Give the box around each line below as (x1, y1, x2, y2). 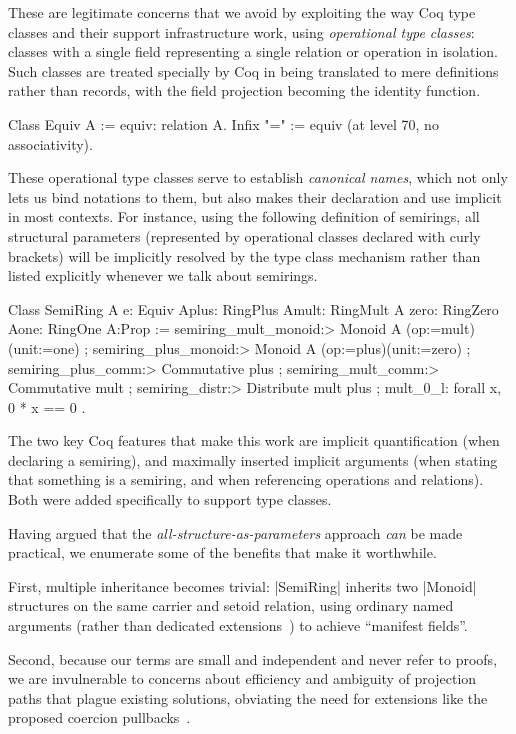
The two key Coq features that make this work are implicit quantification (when (8, 430, 500, 451)
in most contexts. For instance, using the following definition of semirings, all (8, 206, 480, 227)
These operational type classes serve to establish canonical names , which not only (8, 167, 508, 188)
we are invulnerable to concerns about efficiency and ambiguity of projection (8, 668, 477, 689)
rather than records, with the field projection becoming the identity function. (8, 80, 481, 101)
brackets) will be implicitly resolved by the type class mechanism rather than (8, 245, 481, 266)
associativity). (8, 133, 93, 154)
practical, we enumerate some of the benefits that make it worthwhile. (8, 542, 437, 563)
